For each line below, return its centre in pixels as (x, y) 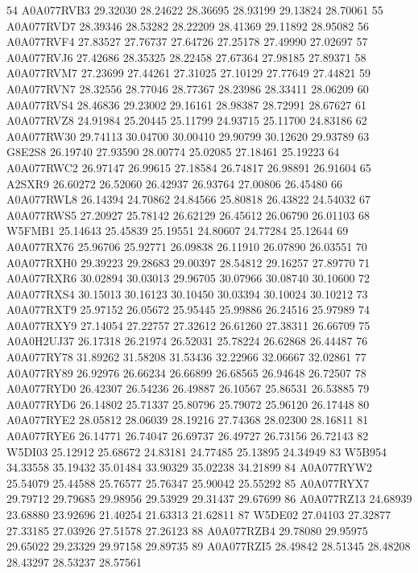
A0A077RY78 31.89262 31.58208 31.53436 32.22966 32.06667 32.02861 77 (186, 357)
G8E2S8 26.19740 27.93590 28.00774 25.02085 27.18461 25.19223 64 (173, 152)
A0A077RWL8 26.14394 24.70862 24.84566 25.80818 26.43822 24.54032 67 (188, 199)
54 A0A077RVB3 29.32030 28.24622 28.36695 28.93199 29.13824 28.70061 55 (195, 10)
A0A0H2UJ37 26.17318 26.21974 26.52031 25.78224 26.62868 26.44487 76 (187, 341)
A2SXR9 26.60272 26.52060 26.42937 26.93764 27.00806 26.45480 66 (175, 183)
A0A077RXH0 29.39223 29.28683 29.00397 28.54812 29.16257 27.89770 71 (188, 262)
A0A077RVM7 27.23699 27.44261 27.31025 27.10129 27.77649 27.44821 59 (189, 73)
